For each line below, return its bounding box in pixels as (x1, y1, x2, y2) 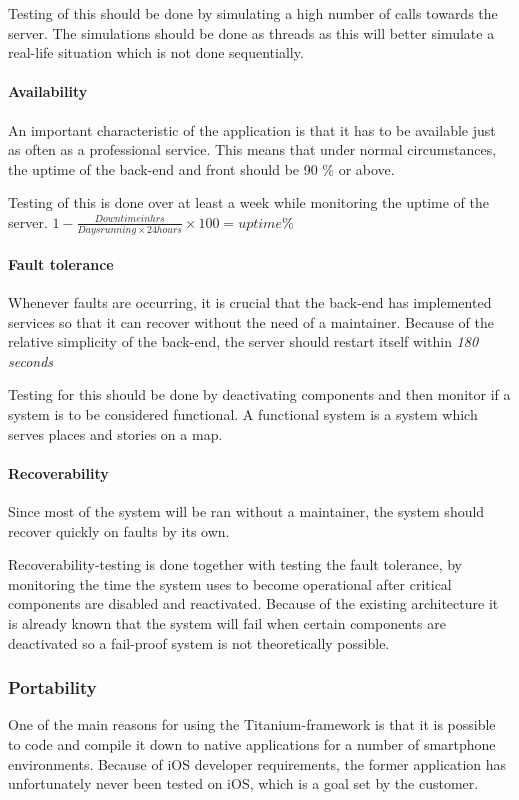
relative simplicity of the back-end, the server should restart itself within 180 (8, 331, 479, 352)
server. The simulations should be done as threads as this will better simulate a (8, 22, 495, 43)
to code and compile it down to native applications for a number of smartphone (8, 733, 496, 754)
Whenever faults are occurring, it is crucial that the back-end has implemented (8, 292, 492, 313)
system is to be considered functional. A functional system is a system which (8, 404, 478, 425)
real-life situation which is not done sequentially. (8, 42, 304, 63)
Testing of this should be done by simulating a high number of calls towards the (8, 3, 498, 23)
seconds (8, 350, 54, 371)
